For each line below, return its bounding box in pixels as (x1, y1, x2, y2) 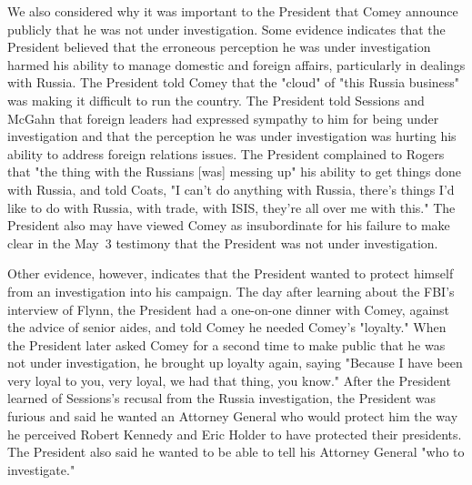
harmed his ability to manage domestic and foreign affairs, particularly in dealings (7, 55, 466, 74)
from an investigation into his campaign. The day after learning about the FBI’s (7, 281, 455, 300)
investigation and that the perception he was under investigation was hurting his (7, 126, 457, 146)
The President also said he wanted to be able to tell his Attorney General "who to (7, 442, 465, 461)
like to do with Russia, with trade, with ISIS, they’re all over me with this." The (7, 197, 456, 217)
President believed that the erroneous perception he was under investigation (7, 37, 431, 56)
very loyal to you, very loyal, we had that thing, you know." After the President (7, 370, 451, 389)
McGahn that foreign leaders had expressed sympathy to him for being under (7, 108, 439, 127)
